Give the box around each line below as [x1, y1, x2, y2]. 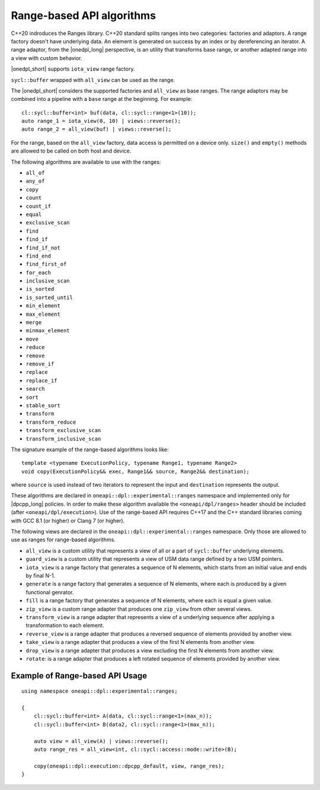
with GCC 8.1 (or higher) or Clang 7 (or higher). [11, 517, 125, 524]
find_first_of [25, 261, 67, 268]
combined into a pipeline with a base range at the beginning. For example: [11, 96, 193, 103]
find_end [25, 252, 52, 259]
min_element [25, 303, 60, 309]
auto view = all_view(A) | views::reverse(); [33, 738, 169, 744]
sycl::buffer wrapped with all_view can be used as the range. [11, 76, 175, 83]
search [25, 386, 45, 392]
